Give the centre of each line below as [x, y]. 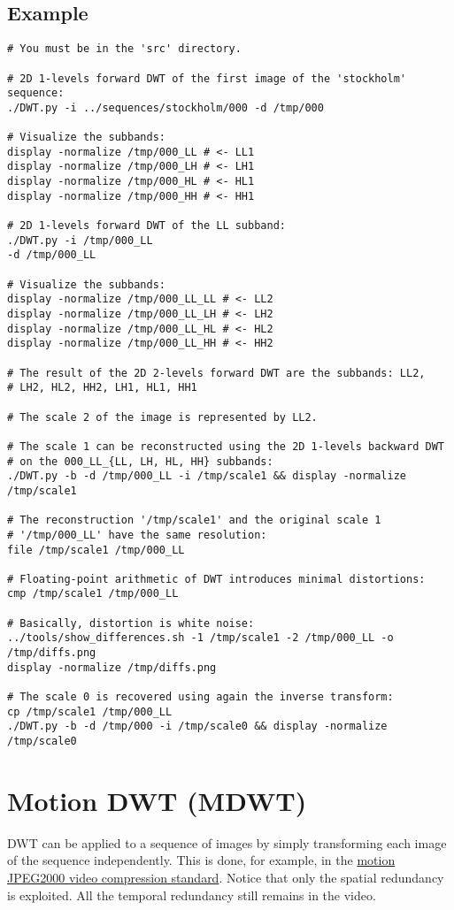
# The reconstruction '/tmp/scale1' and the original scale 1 [194, 520]
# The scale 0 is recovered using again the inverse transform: [200, 697]
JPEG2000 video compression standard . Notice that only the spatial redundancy [226, 878]
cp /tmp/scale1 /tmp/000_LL [90, 711]
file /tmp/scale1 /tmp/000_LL [96, 550]
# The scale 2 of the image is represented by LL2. [162, 417]
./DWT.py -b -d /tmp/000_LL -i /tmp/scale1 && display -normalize [207, 476]
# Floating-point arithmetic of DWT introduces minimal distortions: [216, 579]
